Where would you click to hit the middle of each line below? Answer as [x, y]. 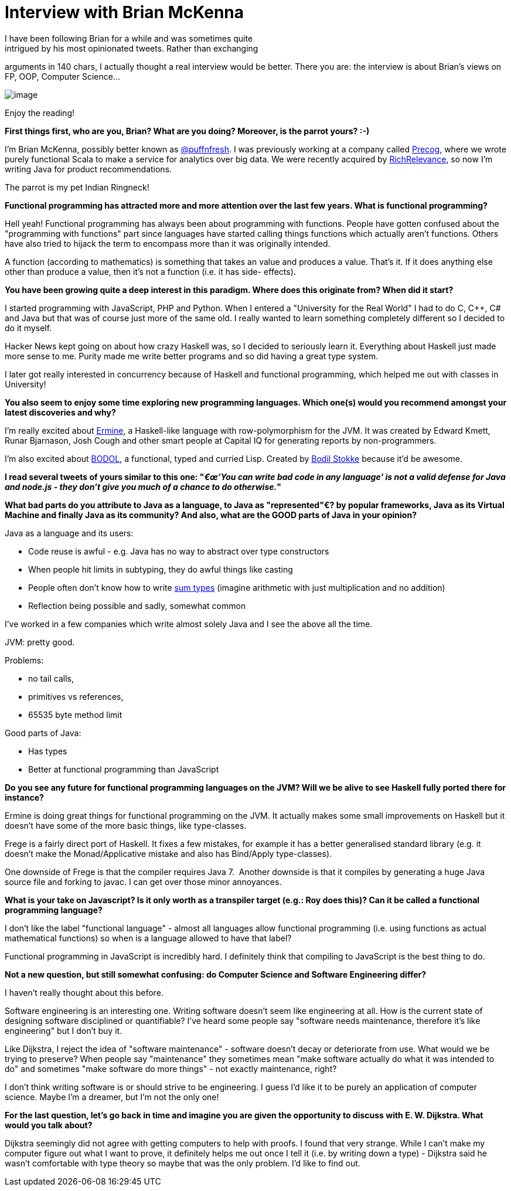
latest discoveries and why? [60, 412]
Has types [48, 751]
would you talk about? [49, 1125]
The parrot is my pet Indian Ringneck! [77, 187]
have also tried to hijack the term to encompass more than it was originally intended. [168, 243]
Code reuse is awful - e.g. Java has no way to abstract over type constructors [179, 551]
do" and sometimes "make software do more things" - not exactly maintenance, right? [171, 1069]
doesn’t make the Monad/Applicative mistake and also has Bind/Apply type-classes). [168, 853]
